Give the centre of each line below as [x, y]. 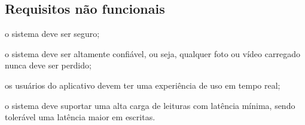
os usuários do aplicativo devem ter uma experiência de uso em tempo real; [143, 85]
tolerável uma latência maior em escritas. [80, 117]
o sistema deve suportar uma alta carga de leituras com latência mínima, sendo [150, 105]
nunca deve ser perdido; [48, 65]
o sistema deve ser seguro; [52, 34]
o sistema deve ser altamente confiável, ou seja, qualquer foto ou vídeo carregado [152, 53]
